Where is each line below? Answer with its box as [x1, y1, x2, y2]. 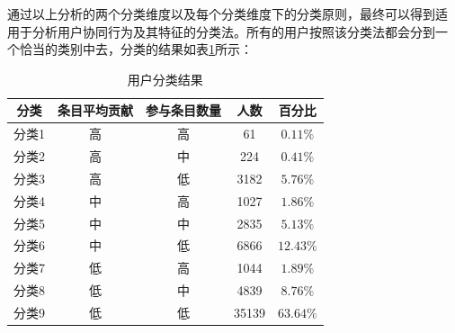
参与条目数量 [146, 101, 221, 120]
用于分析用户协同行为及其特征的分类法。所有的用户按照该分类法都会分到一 [7, 22, 448, 40]
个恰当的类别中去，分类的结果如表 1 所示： [7, 40, 253, 58]
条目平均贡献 [58, 101, 133, 120]
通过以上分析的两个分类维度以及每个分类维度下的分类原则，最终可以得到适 [7, 4, 448, 22]
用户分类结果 [127, 69, 203, 88]
